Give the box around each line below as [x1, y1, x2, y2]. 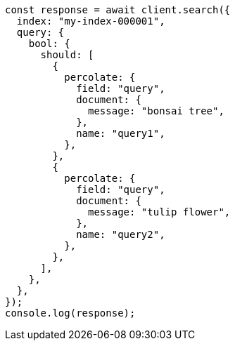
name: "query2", [76, 229, 165, 240]
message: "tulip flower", [88, 206, 231, 218]
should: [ [40, 49, 94, 60]
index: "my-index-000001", [16, 15, 165, 27]
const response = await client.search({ [5, 4, 231, 15]
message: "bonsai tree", [88, 105, 224, 117]
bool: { [28, 38, 70, 49]
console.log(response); [5, 307, 136, 319]
